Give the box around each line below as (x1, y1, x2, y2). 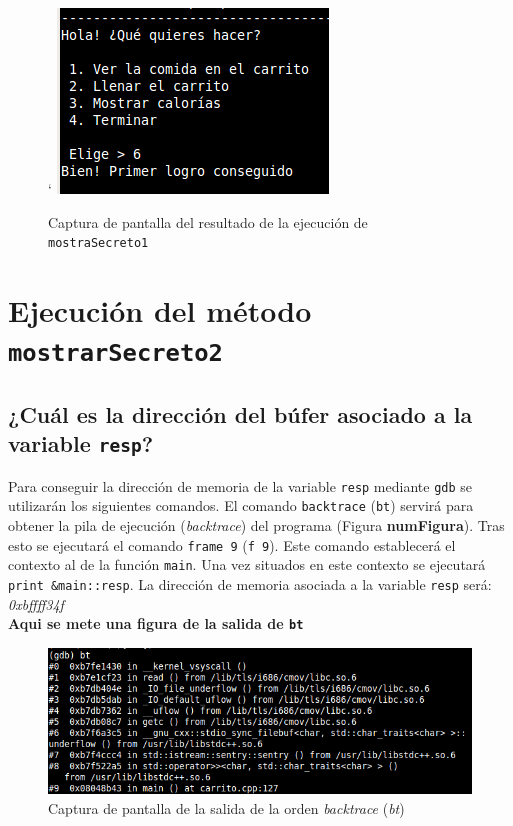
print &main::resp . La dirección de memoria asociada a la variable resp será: (8, 573, 492, 594)
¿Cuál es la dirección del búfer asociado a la (8, 398, 473, 429)
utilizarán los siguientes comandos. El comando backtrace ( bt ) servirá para (8, 495, 474, 516)
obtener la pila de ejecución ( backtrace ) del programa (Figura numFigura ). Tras (8, 515, 505, 536)
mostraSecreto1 (48, 236, 149, 251)
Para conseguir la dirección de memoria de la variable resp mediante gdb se (8, 475, 473, 496)
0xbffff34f (8, 593, 64, 614)
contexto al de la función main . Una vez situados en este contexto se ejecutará (8, 554, 486, 575)
